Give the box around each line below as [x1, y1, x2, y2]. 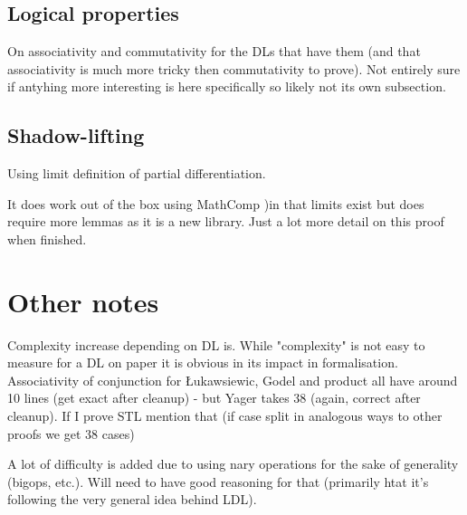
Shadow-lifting [7, 121, 145, 149]
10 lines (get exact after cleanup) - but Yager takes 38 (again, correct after [7, 388, 421, 407]
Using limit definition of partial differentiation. [7, 164, 266, 183]
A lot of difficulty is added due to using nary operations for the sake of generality [7, 454, 459, 473]
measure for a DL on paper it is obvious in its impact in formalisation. [7, 353, 398, 372]
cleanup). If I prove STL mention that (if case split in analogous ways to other [7, 406, 443, 425]
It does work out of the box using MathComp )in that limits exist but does [7, 194, 424, 213]
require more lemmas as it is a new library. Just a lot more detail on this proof [7, 212, 444, 231]
